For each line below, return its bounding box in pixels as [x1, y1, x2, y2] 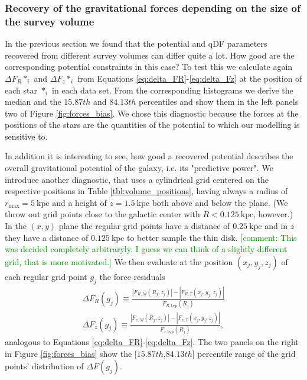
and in [264, 220, 288, 232]
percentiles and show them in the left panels [139, 95, 299, 108]
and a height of [52, 196, 107, 208]
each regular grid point [5, 270, 87, 282]
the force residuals [99, 270, 165, 282]
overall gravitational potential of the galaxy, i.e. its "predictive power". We [5, 162, 273, 174]
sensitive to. [5, 130, 48, 142]
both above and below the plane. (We [152, 196, 288, 208]
